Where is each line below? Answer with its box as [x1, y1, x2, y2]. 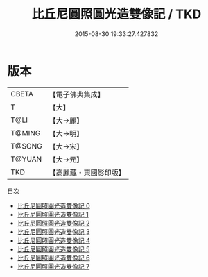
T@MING [10, 128, 41, 137]
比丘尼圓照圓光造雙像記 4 [17, 236, 90, 244]
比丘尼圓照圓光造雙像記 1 [17, 210, 89, 219]
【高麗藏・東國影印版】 [49, 167, 126, 177]
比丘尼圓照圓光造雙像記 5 [17, 244, 90, 253]
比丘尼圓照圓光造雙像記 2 [17, 219, 90, 227]
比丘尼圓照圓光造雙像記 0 [17, 201, 90, 210]
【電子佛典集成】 [49, 90, 105, 99]
